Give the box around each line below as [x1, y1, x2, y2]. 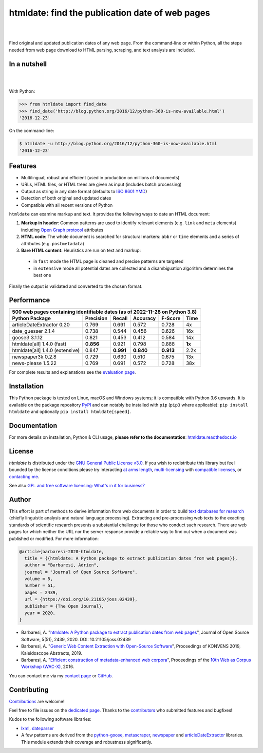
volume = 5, [24, 576, 53, 581]
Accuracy [133, 315, 156, 322]
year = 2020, [24, 610, 56, 616]
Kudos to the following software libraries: [9, 716, 92, 722]
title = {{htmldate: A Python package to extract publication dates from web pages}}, [24, 555, 238, 561]
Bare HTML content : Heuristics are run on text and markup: [21, 247, 141, 253]
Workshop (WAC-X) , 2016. [21, 664, 74, 669]
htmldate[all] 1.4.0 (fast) [12, 341, 67, 347]
